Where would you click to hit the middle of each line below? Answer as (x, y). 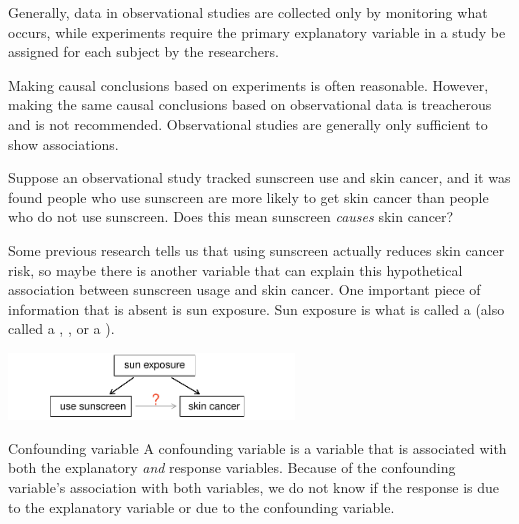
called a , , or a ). (61, 328)
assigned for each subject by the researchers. (143, 51)
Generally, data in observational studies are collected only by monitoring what (248, 12)
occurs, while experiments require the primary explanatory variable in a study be (257, 31)
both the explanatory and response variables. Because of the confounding (232, 467)
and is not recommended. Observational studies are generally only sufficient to (248, 123)
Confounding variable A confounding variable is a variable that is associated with (257, 447)
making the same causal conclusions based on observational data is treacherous (250, 104)
